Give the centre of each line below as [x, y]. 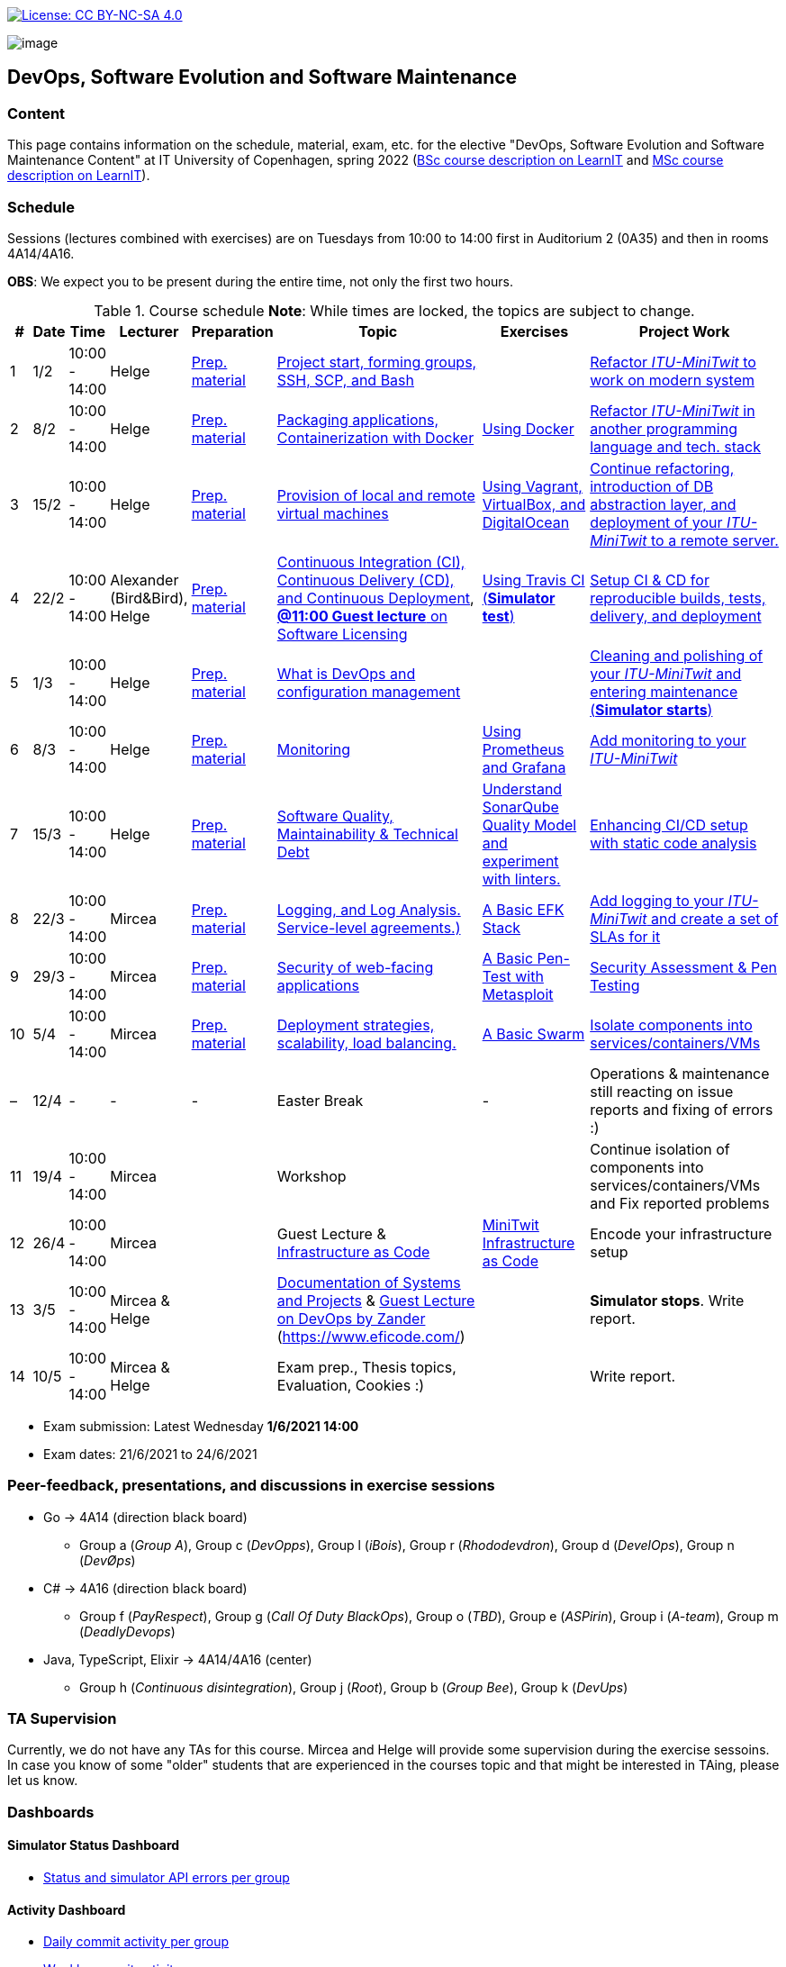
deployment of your [656, 522]
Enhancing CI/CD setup [669, 825]
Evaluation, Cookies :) [351, 1385]
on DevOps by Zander [351, 1318]
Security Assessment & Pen [683, 967]
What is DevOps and [346, 673]
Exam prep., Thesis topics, [366, 1367]
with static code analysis [673, 843]
